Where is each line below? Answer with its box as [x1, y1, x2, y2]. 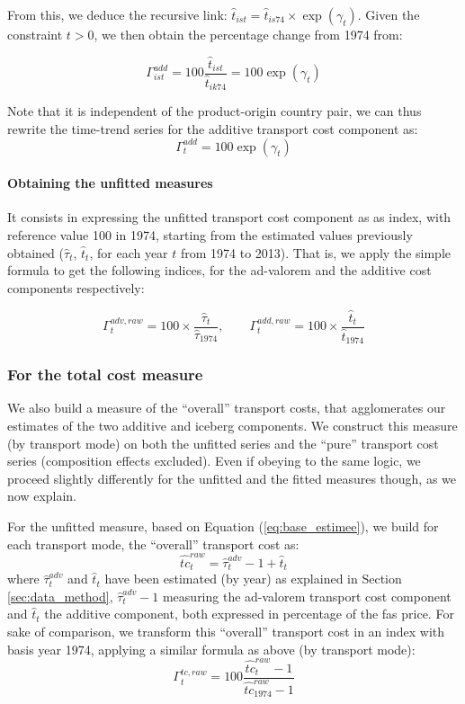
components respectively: [7, 278, 145, 297]
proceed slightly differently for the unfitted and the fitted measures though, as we [7, 468, 457, 487]
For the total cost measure [7, 363, 203, 386]
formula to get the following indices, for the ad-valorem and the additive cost [7, 261, 432, 280]
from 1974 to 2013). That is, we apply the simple [180, 243, 451, 262]
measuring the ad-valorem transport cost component [162, 586, 452, 605]
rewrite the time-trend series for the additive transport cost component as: [7, 119, 418, 138]
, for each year [89, 243, 168, 262]
